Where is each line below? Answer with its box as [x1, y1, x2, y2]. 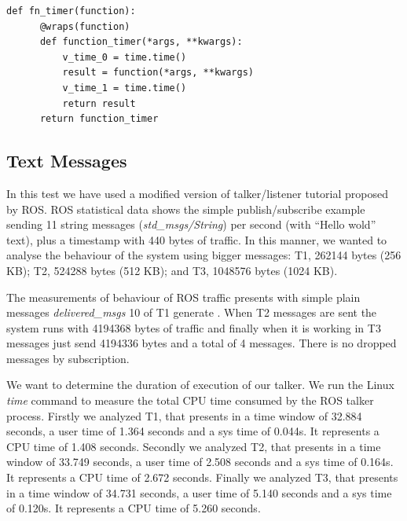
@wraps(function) [39, 20, 130, 32]
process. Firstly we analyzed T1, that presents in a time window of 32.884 [6, 407, 362, 424]
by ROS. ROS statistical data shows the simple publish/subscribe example [6, 200, 365, 217]
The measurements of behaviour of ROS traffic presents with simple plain [6, 288, 361, 305]
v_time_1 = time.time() [62, 82, 187, 94]
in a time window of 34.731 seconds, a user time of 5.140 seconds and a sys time [6, 484, 392, 501]
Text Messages [6, 149, 127, 173]
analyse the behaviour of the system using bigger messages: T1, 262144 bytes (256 [6, 247, 401, 263]
